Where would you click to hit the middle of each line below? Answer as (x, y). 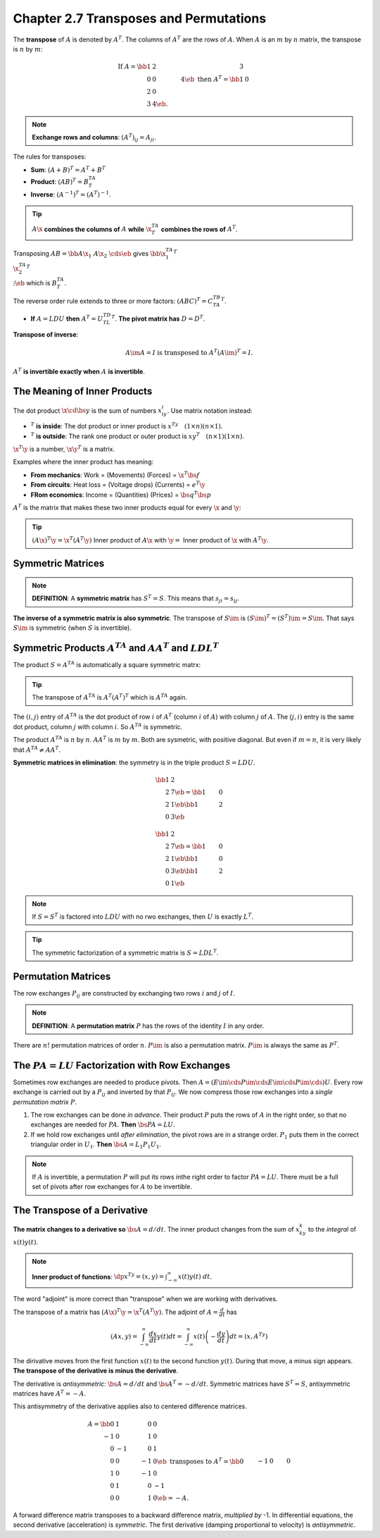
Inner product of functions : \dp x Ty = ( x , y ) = (98, 1276)
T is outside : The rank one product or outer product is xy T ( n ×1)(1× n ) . (138, 435)
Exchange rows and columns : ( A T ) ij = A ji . (94, 138)
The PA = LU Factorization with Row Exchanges (122, 1065)
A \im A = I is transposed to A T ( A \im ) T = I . (189, 352)
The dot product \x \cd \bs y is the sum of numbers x (87, 410)
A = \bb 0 (101, 1424)
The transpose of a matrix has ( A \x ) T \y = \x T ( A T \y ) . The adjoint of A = (115, 1311)
